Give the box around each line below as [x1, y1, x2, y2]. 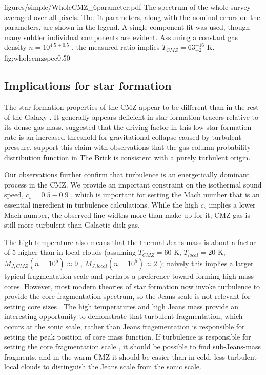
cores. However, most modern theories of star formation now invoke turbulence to [4, 280, 260, 291]
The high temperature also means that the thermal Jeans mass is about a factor [4, 236, 256, 247]
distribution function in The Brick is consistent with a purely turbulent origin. [4, 152, 251, 162]
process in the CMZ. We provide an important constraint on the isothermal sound [4, 179, 262, 190]
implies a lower [209, 199, 256, 210]
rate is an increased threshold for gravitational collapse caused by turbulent [4, 132, 241, 142]
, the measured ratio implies [71, 42, 160, 52]
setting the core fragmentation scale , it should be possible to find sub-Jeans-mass [4, 341, 261, 352]
